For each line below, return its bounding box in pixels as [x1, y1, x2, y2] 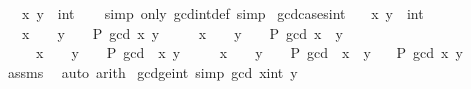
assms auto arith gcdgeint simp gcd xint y [7, 61, 298, 82]
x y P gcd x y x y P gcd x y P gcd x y [35, 42, 463, 63]
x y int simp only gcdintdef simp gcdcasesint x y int [21, 3, 424, 23]
